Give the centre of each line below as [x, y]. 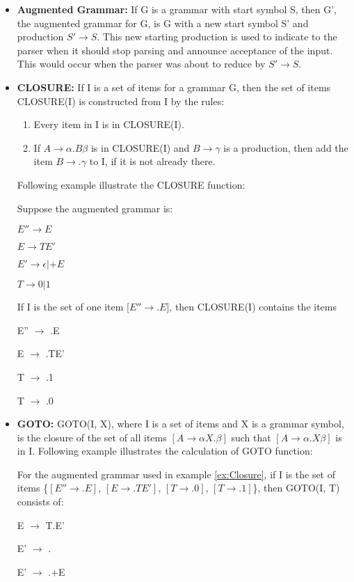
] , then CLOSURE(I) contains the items [252, 307]
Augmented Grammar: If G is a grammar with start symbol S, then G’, [177, 9]
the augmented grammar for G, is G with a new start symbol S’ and [163, 23]
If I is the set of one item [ [73, 307]
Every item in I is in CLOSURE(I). [109, 124]
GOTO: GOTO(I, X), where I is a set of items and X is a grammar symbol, [180, 424]
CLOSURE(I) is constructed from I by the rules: [121, 101]
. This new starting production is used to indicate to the [217, 37]
